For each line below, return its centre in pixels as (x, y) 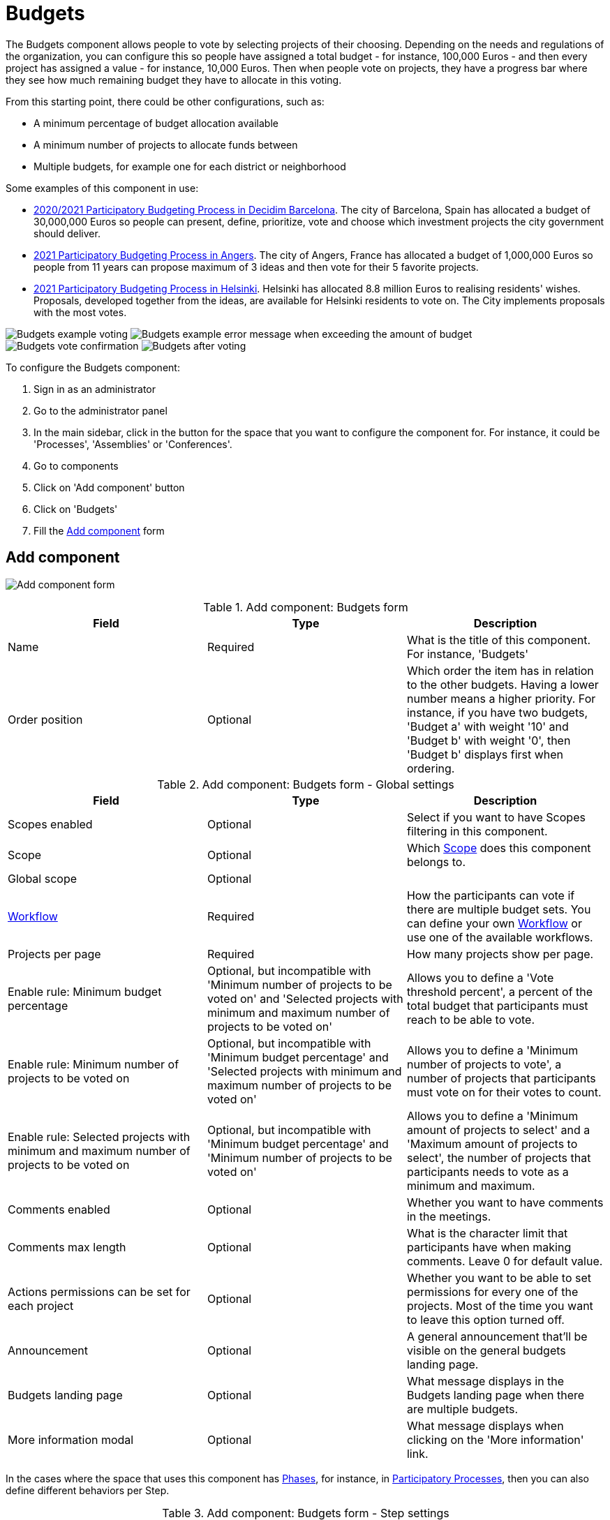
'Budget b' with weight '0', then (489, 740)
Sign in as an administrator (95, 389)
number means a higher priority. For (501, 698)
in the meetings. (449, 1216)
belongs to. (436, 862)
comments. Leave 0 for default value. (505, 1261)
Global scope (43, 878)
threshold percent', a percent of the (500, 991)
